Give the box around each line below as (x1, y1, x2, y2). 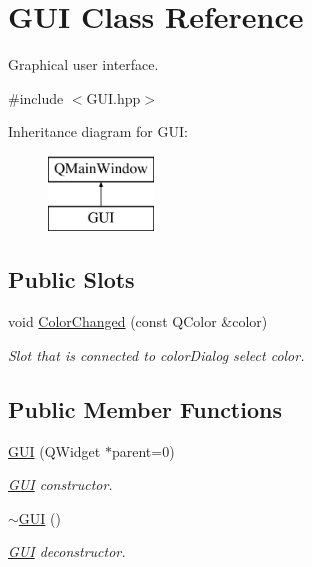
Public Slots (8, 264, 135, 295)
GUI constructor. (8, 474, 113, 495)
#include (8, 87, 64, 108)
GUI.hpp (86, 87, 141, 108)
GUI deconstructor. (8, 541, 126, 562)
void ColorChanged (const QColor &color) (8, 311, 268, 332)
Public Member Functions (8, 393, 282, 424)
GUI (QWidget (8, 440, 101, 461)
